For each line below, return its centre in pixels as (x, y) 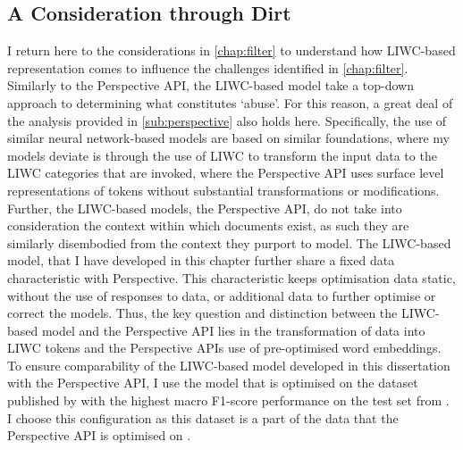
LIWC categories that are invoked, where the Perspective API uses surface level (226, 173)
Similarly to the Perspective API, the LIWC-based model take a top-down (211, 85)
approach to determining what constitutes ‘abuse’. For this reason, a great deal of (230, 102)
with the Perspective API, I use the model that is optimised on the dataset (213, 383)
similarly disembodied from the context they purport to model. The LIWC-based (229, 242)
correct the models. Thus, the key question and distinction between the (202, 313)
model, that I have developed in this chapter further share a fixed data (201, 260)
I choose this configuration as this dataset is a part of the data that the (203, 417)
